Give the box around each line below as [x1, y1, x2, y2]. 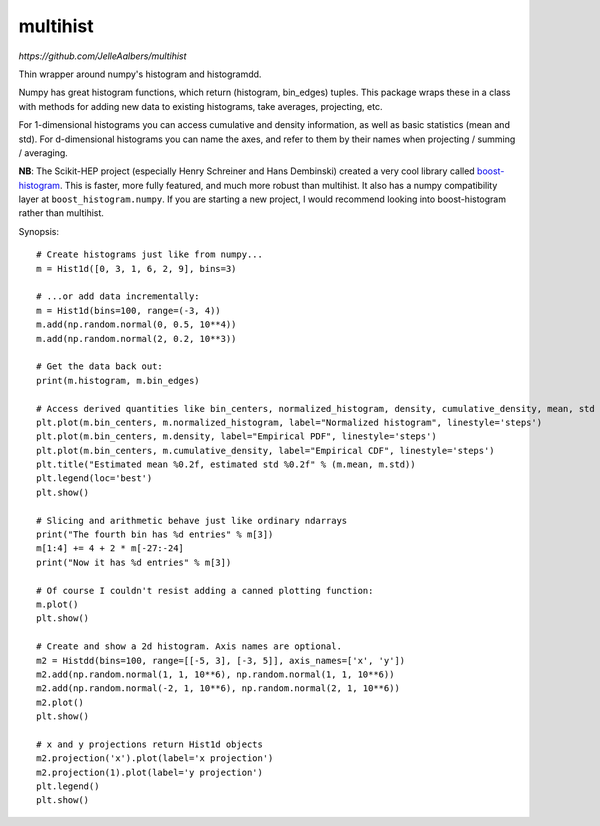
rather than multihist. [18, 207, 105, 219]
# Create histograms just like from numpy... [36, 249, 264, 260]
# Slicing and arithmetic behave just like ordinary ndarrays [36, 515, 348, 526]
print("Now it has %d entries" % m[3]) [36, 556, 232, 568]
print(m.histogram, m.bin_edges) [36, 375, 200, 386]
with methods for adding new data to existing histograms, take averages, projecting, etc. [18, 100, 383, 112]
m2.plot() [36, 696, 84, 708]
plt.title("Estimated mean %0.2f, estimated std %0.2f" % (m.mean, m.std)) [36, 459, 416, 470]
